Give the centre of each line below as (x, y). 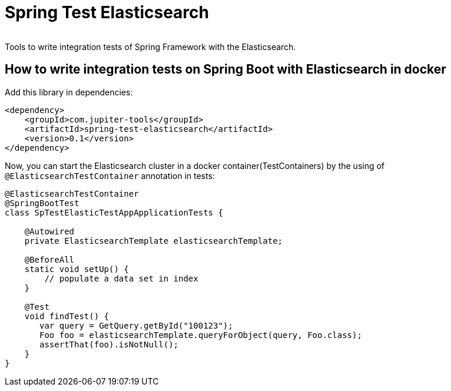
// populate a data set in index (121, 278)
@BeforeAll (49, 259)
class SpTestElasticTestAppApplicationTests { (114, 212)
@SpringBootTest (42, 203)
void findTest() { (67, 316)
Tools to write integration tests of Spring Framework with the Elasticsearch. (150, 47)
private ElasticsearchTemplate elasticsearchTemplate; (154, 241)
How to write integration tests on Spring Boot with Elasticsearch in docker (225, 69)
